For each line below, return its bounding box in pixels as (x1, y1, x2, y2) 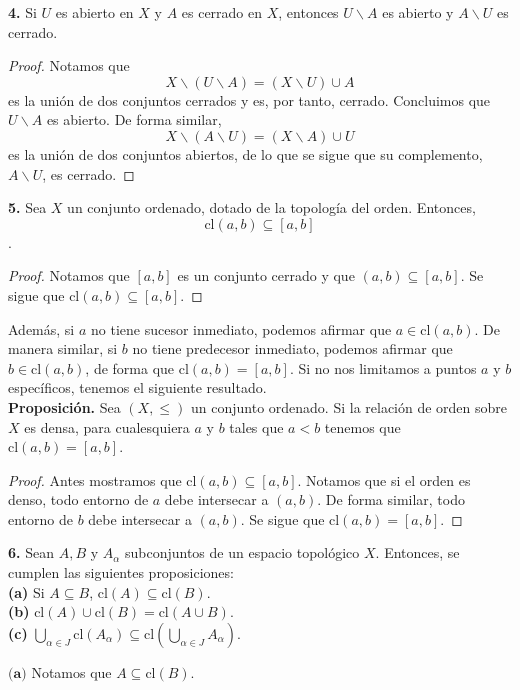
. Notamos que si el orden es (297, 469, 471, 490)
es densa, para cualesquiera (24, 416, 190, 437)
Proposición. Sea (8, 396, 121, 417)
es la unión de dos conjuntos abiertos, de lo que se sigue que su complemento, (8, 143, 483, 164)
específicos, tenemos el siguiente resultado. (8, 377, 267, 398)
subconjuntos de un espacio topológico (124, 542, 360, 563)
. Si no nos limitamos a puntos (289, 357, 477, 378)
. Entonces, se (375, 542, 460, 563)
